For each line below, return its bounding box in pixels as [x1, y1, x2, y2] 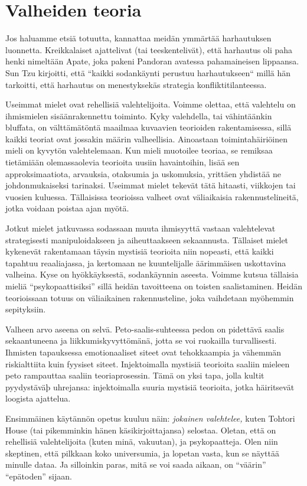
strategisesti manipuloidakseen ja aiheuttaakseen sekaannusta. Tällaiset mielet [5, 233, 289, 246]
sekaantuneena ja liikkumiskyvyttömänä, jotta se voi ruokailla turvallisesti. [5, 334, 277, 347]
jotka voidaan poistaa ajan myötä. [5, 202, 129, 214]
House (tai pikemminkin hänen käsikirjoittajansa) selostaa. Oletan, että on [5, 423, 276, 436]
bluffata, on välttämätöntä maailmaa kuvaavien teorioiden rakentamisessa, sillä [5, 121, 292, 133]
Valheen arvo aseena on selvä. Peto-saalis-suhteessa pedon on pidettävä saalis [5, 322, 285, 335]
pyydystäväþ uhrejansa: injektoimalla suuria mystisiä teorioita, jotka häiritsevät [5, 380, 295, 393]
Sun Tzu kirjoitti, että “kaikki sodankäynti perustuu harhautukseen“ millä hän [5, 66, 291, 79]
